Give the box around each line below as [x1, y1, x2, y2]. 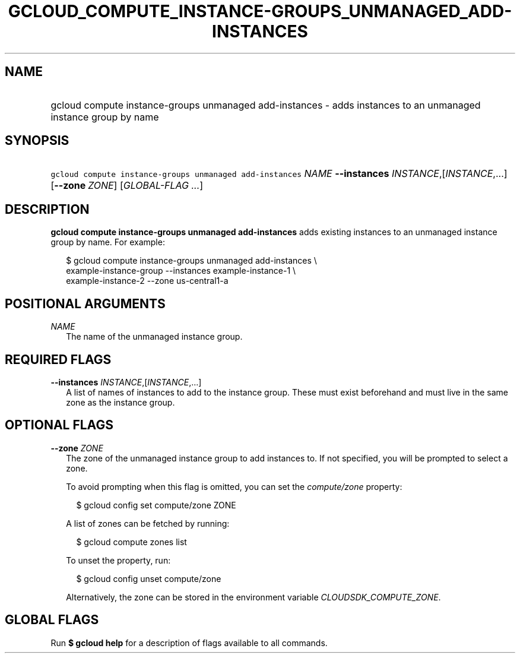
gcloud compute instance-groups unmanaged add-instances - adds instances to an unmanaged [50, 99, 481, 111]
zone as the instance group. [66, 397, 175, 407]
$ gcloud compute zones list [76, 536, 187, 547]
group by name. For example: [50, 237, 165, 248]
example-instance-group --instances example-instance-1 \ [66, 265, 296, 276]
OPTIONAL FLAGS [5, 417, 113, 433]
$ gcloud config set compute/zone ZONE [76, 499, 236, 510]
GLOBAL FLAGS [5, 612, 99, 628]
